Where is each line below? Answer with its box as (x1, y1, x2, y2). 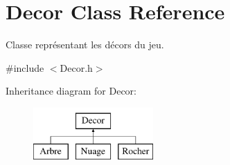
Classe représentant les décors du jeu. (6, 37, 164, 52)
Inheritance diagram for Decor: (6, 84, 136, 98)
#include (6, 60, 44, 75)
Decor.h (60, 60, 93, 75)
